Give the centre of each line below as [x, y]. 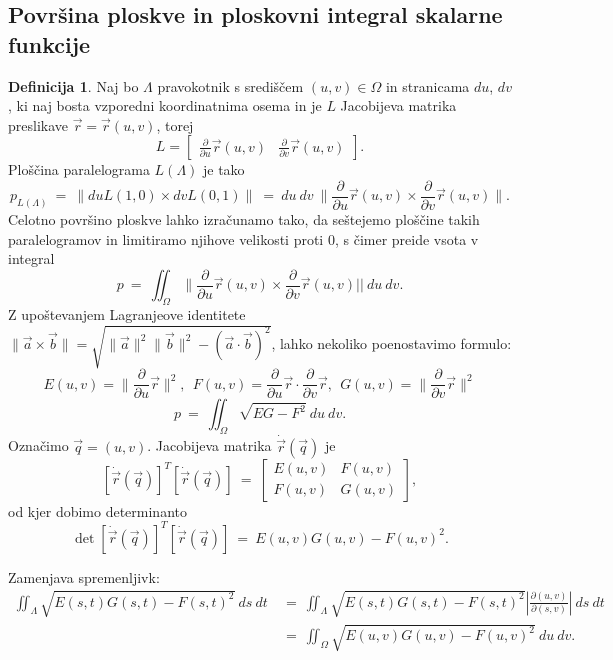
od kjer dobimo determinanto [97, 510]
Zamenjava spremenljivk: [84, 576]
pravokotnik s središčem [230, 85]
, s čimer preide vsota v [406, 238]
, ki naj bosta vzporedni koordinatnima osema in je [165, 105]
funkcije [49, 43]
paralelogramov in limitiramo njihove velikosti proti [166, 238]
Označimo [38, 445]
